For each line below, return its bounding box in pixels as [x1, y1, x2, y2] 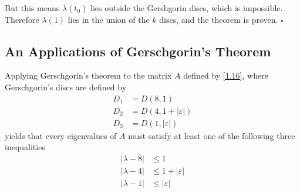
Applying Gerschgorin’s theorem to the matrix [5, 69, 172, 82]
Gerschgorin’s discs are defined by [5, 80, 127, 93]
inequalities [5, 141, 45, 153]
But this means [5, 2, 60, 13]
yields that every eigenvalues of [5, 129, 117, 141]
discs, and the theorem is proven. [159, 13, 278, 25]
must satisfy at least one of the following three [128, 129, 295, 141]
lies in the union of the [68, 13, 150, 25]
